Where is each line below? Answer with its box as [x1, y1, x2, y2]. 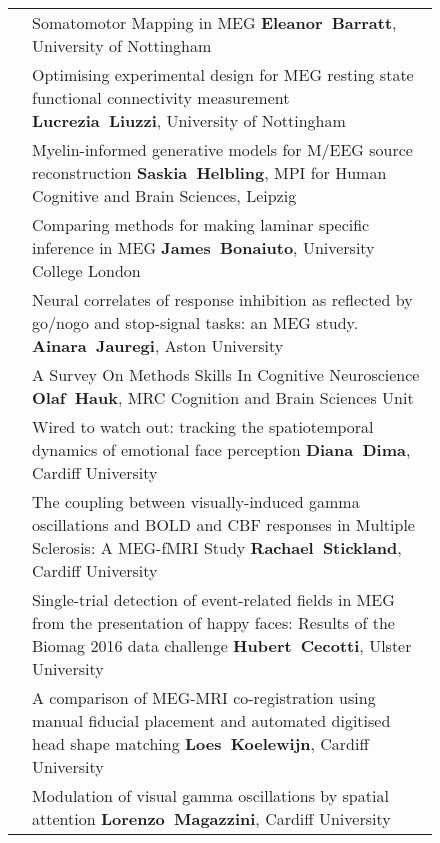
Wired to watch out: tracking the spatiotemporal [32, 415, 374, 438]
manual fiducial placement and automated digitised [32, 709, 391, 732]
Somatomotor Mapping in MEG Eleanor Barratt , [32, 11, 397, 34]
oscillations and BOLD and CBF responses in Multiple [32, 513, 415, 536]
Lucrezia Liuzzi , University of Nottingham [32, 109, 346, 132]
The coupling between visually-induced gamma [32, 490, 360, 513]
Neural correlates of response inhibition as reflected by [32, 288, 413, 311]
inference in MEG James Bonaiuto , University [32, 236, 375, 259]
